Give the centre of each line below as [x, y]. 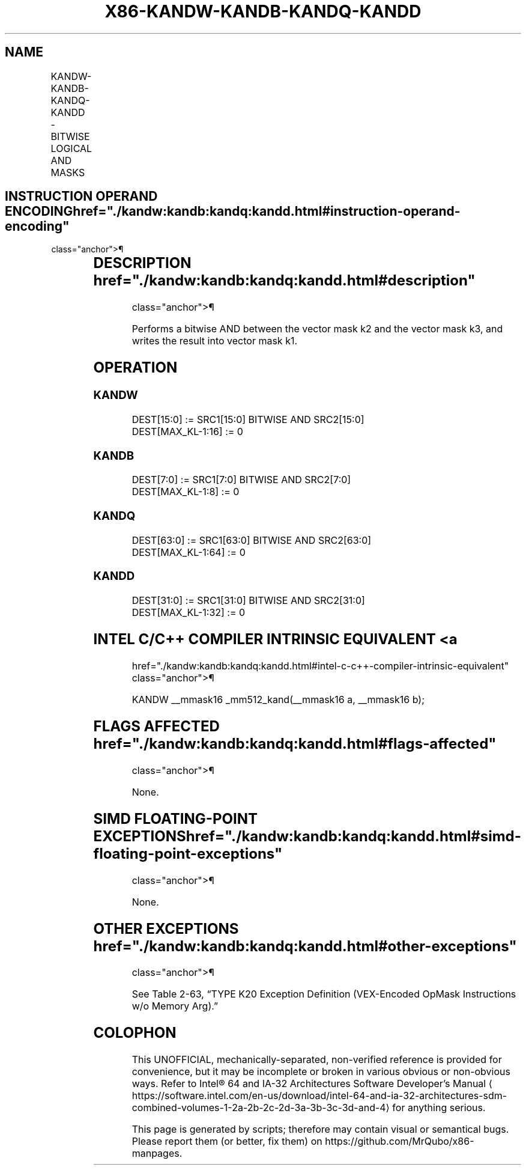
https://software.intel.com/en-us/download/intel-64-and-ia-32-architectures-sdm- [319, 1096]
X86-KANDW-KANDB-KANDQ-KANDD [263, 11]
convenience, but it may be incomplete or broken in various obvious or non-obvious [321, 1072]
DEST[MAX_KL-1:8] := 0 [186, 492]
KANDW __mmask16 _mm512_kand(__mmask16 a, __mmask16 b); [278, 699]
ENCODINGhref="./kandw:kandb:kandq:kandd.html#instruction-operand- [233, 212]
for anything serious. [439, 1108]
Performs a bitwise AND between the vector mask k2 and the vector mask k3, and [317, 329]
